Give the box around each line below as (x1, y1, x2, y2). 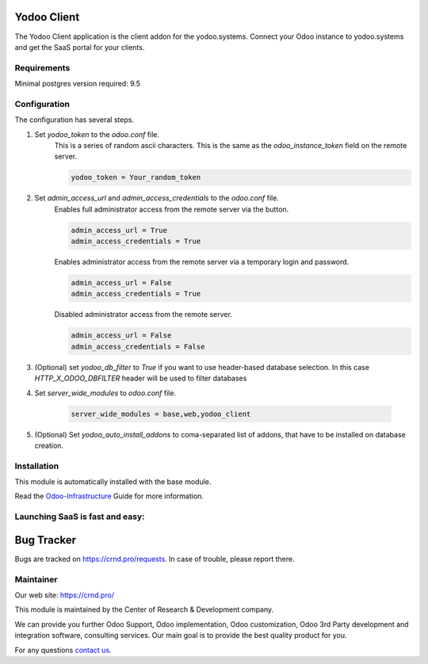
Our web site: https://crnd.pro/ (14, 590, 115, 600)
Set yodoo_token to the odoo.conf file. (34, 129, 160, 139)
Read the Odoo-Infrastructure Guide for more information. (14, 491, 204, 501)
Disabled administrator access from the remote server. (54, 310, 233, 319)
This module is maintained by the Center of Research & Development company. (14, 605, 274, 614)
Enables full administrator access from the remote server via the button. (54, 204, 289, 214)
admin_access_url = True (71, 226, 168, 235)
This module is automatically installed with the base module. (14, 477, 212, 487)
